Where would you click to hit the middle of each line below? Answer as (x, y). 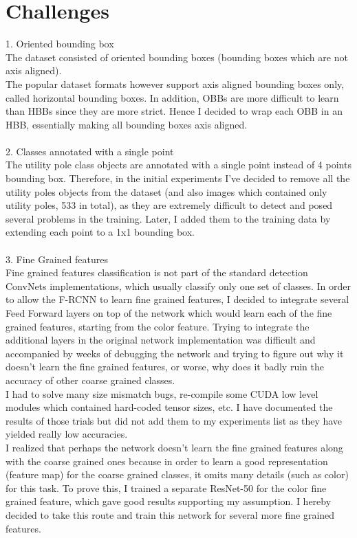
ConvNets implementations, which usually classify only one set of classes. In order (178, 285)
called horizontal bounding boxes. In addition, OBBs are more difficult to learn (172, 97)
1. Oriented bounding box (60, 44)
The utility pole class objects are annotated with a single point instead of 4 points (178, 165)
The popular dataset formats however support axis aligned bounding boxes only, (175, 83)
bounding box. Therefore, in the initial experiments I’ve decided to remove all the (178, 178)
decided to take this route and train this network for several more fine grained (170, 514)
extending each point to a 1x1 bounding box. (100, 232)
